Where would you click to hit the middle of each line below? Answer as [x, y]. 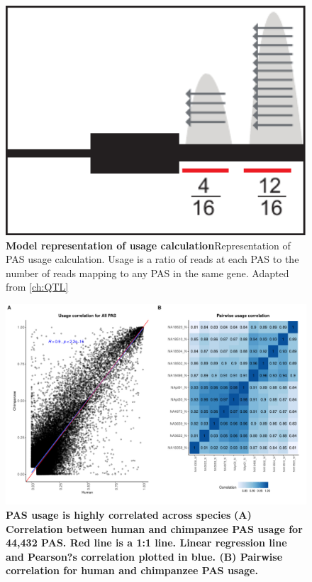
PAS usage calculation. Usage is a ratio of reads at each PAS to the [152, 259]
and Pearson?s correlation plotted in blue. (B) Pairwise [144, 556]
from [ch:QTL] [37, 287]
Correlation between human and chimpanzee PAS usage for [154, 528]
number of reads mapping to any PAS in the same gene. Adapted [147, 273]
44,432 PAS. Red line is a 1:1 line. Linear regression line [146, 543]
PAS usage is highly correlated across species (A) [129, 514]
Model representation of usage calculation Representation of [148, 245]
